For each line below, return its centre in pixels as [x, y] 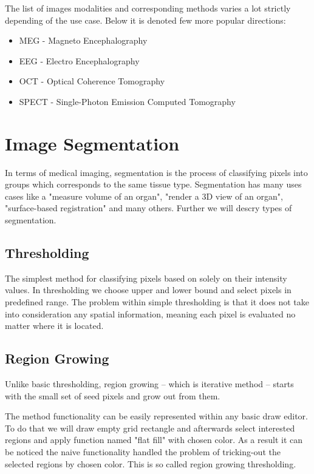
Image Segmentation [92, 143]
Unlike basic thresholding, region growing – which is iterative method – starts [149, 384]
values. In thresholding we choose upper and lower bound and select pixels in [148, 290]
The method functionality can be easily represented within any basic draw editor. [156, 416]
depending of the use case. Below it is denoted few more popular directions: [145, 20]
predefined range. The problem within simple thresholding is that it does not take [157, 302]
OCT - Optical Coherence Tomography [92, 81]
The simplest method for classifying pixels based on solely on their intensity [146, 278]
